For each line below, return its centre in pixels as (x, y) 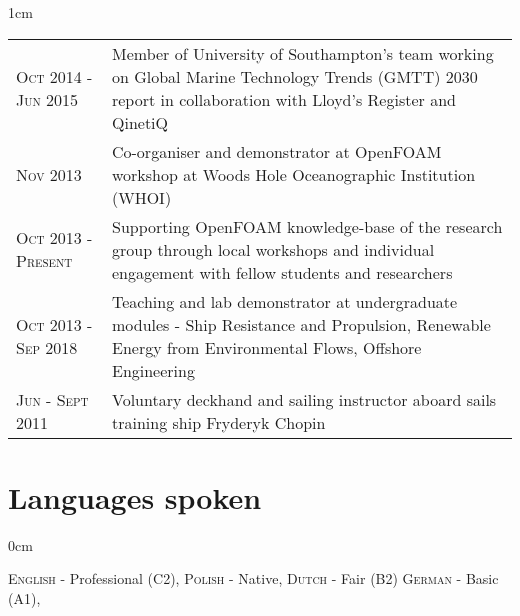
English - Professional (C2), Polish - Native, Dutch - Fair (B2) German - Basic (253, 578)
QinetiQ (140, 122)
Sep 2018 (47, 347)
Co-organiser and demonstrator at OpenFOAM (276, 151)
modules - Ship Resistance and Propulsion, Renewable (301, 324)
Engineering (153, 370)
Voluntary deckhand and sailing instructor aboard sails (304, 399)
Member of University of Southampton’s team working (302, 53)
